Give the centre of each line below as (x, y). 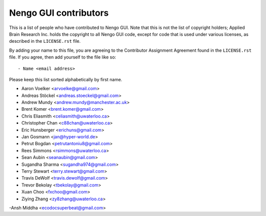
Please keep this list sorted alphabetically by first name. (66, 79)
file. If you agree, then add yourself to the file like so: (63, 57)
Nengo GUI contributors (59, 13)
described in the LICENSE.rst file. (45, 41)
